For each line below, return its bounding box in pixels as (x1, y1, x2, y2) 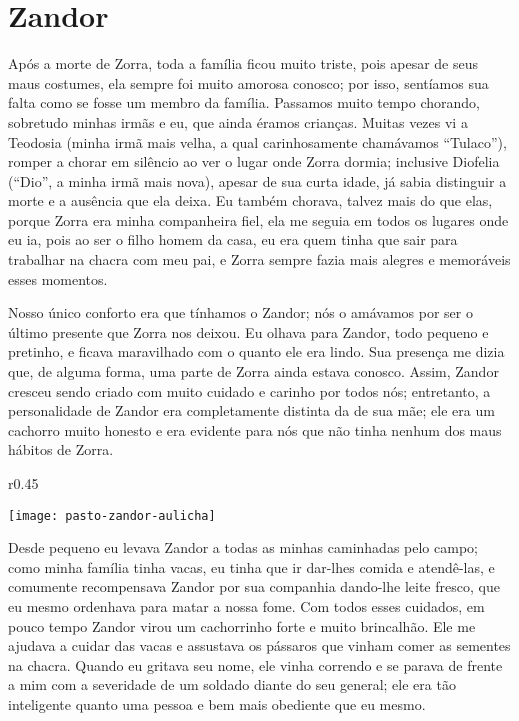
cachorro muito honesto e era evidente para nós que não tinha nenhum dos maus (8, 419, 502, 440)
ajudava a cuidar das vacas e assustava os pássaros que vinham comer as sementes (8, 635, 511, 656)
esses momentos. (8, 268, 108, 289)
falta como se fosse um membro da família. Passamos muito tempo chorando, (8, 92, 481, 113)
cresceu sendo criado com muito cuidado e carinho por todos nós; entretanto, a (8, 380, 491, 401)
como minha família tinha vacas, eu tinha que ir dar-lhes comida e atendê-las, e (8, 556, 495, 577)
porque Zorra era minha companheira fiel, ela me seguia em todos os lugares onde (8, 209, 509, 230)
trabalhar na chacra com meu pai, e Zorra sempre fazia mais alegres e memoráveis (8, 249, 511, 270)
